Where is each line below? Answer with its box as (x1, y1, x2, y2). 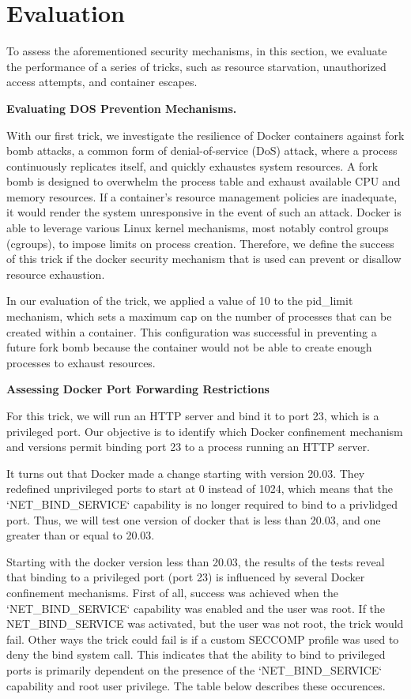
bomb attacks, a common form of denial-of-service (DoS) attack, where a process (6, 142, 398, 159)
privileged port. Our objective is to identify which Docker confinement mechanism (6, 423, 403, 439)
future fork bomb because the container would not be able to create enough (6, 339, 372, 355)
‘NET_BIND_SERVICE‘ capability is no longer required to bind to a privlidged (6, 495, 398, 512)
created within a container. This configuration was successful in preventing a (6, 323, 377, 340)
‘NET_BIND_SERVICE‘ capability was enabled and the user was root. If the (6, 599, 386, 616)
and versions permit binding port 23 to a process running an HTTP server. (6, 438, 370, 455)
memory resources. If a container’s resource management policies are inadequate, (6, 188, 398, 205)
